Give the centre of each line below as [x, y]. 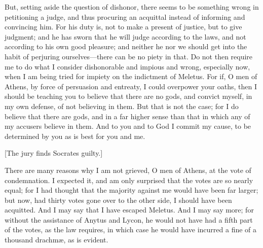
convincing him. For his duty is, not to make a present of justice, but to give [123, 27]
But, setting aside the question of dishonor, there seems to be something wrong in [132, 7]
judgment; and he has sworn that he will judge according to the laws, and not [125, 36]
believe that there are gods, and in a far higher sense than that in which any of [127, 116]
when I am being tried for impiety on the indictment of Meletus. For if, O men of [131, 76]
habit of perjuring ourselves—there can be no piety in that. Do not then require [129, 56]
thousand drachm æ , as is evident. [57, 240]
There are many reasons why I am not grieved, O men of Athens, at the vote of [128, 170]
